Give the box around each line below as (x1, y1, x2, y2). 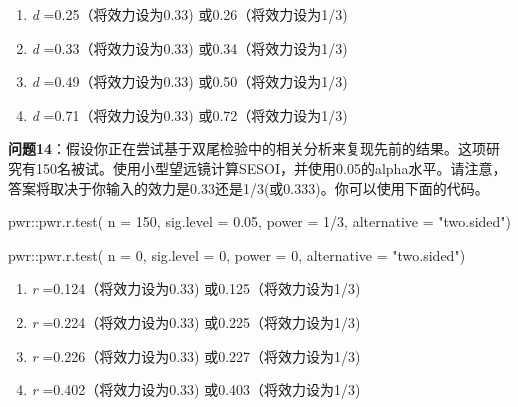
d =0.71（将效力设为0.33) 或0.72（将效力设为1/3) (31, 104, 348, 125)
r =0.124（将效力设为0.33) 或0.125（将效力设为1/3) (31, 278, 361, 299)
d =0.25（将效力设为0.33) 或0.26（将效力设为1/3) (31, 4, 348, 24)
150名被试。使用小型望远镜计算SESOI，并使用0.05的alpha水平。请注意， (35, 157, 507, 178)
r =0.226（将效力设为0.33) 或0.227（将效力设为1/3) (31, 345, 361, 366)
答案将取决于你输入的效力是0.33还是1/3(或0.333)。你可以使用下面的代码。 (8, 177, 489, 198)
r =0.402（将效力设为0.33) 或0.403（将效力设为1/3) (31, 379, 361, 400)
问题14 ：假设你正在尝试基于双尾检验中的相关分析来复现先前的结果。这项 (8, 138, 487, 159)
